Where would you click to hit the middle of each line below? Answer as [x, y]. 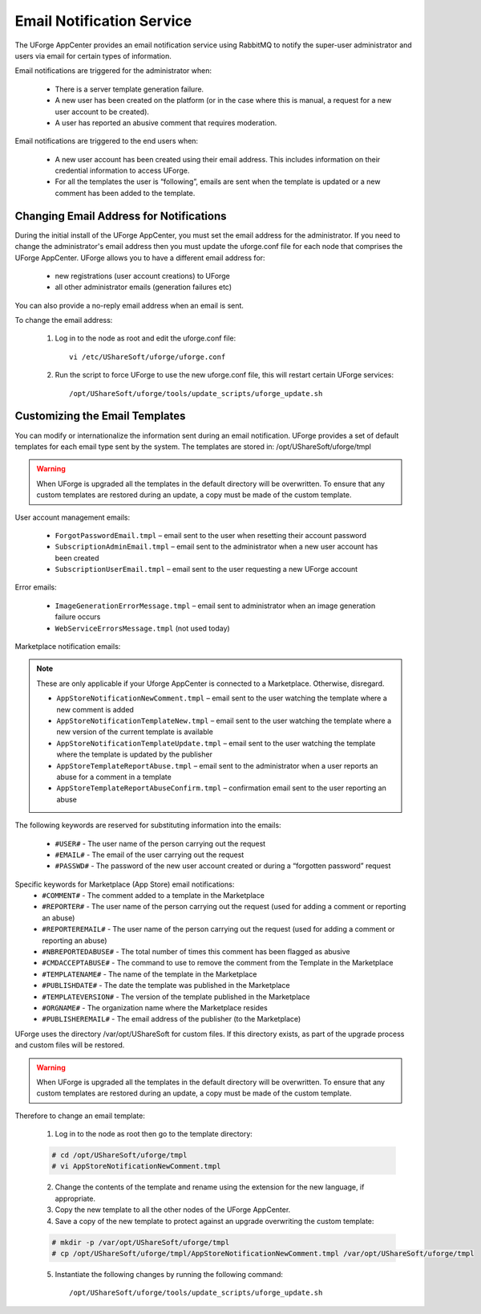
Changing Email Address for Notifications [121, 216]
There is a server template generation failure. [129, 89]
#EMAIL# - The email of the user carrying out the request [150, 855]
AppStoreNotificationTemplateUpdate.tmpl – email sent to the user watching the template [216, 743]
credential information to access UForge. [122, 171]
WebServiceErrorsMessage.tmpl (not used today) [142, 628]
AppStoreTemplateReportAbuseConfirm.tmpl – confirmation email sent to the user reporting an [221, 788]
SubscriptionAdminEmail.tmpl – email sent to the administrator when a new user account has [216, 547]
